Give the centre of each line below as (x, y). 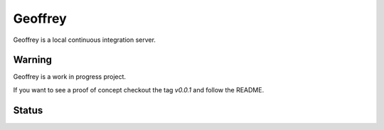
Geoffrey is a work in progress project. (70, 77)
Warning (33, 60)
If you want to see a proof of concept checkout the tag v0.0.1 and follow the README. (139, 90)
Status (28, 110)
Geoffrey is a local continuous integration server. (85, 40)
